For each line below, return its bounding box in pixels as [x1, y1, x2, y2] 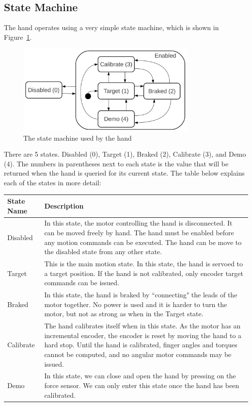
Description [44, 200, 84, 211]
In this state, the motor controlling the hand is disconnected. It [44, 218, 233, 228]
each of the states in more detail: [4, 177, 101, 187]
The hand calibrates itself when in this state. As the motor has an [44, 321, 241, 331]
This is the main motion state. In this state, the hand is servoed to [44, 259, 243, 269]
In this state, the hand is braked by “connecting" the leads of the [44, 290, 237, 300]
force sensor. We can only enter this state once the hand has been [44, 380, 239, 390]
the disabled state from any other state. [44, 246, 162, 257]
